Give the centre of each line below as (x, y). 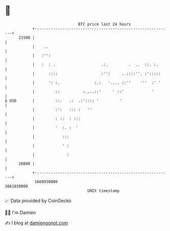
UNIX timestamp (103, 191)
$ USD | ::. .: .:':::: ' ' (63, 101)
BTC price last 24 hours (104, 24)
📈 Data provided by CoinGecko (38, 201)
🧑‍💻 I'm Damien (20, 212)
